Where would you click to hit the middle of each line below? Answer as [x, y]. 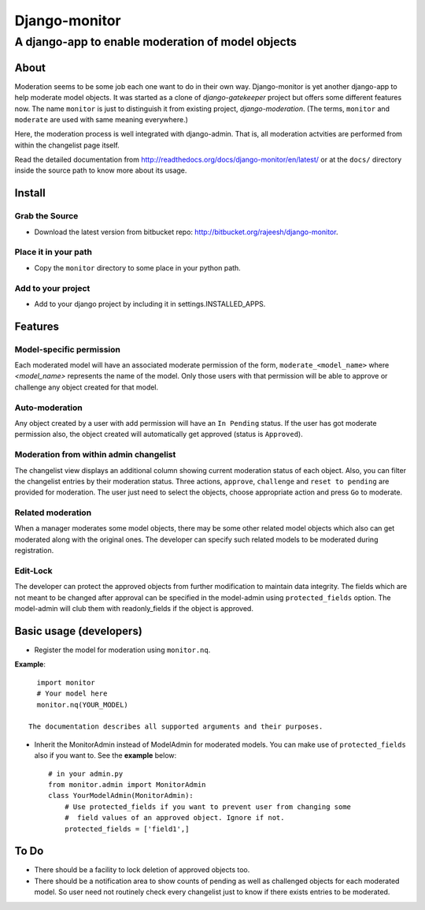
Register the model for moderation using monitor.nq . [122, 650]
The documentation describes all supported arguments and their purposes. [176, 727]
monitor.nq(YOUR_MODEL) [83, 705]
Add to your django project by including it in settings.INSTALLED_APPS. [150, 304]
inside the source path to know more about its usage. [101, 170]
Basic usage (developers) [79, 631]
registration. [34, 550]
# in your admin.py [86, 774]
